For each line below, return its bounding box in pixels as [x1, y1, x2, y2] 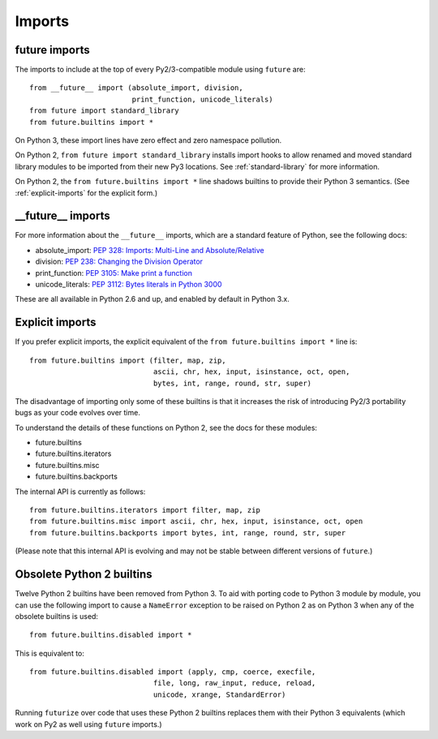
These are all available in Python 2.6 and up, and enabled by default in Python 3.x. [15, 294, 290, 304]
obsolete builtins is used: [15, 611, 99, 621]
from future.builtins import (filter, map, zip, [29, 355, 226, 365]
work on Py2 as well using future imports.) [15, 719, 162, 729]
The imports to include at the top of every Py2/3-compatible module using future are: [15, 65, 306, 75]
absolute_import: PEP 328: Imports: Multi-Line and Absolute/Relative [35, 245, 264, 255]
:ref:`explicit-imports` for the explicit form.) [15, 187, 158, 198]
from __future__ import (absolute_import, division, [29, 84, 243, 92]
